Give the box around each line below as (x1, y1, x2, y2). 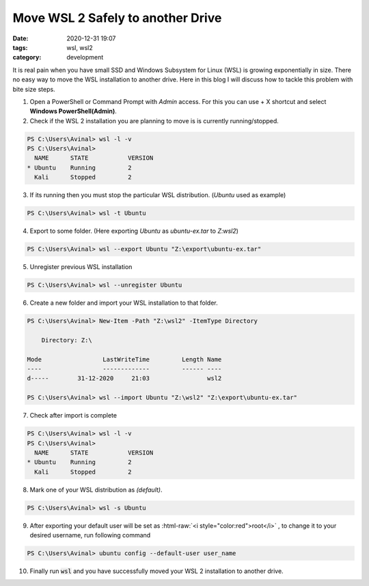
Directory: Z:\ (41, 336, 92, 344)
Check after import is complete (29, 411, 118, 420)
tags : (12, 43, 28, 51)
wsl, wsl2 (66, 43, 93, 51)
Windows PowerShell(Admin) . (29, 107, 118, 116)
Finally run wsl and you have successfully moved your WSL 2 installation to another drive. (29, 567, 284, 575)
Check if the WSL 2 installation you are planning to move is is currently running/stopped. (29, 116, 279, 125)
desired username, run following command (29, 531, 151, 539)
